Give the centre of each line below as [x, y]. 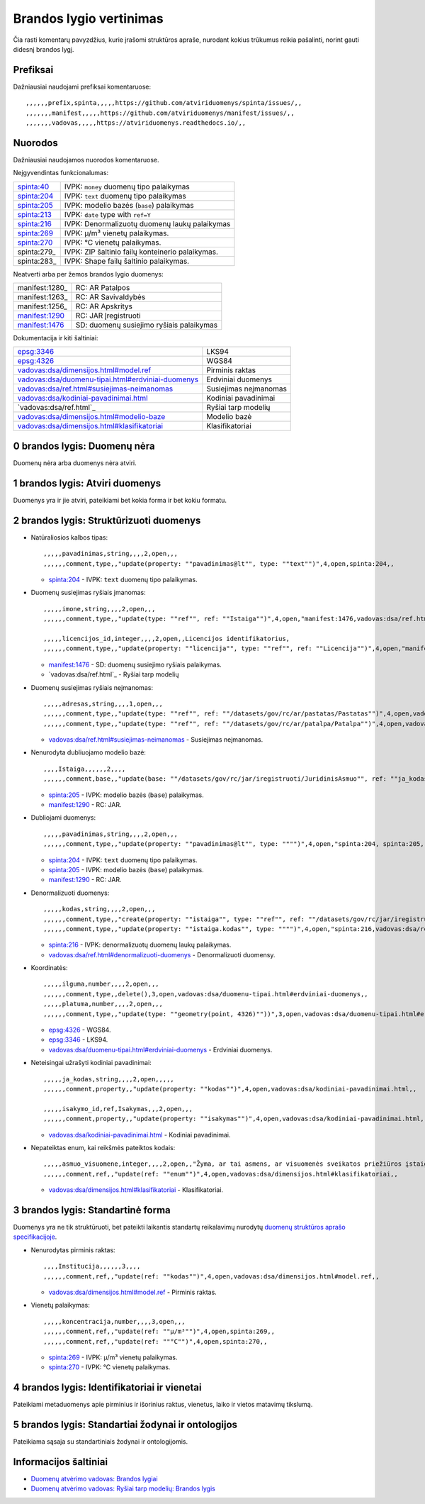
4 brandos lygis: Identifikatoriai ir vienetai [107, 1387]
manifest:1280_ [42, 288]
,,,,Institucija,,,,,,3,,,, [92, 1266]
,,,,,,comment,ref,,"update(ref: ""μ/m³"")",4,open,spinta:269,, [159, 1332]
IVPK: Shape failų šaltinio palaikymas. [127, 261]
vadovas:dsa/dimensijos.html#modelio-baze [91, 417]
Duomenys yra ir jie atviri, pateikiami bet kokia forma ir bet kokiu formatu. [120, 500]
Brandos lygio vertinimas [88, 18]
